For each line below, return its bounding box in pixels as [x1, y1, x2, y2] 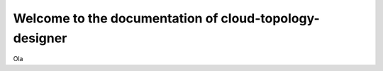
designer [13, 30, 67, 46]
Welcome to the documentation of [13, 11, 218, 26]
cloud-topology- [221, 11, 321, 26]
